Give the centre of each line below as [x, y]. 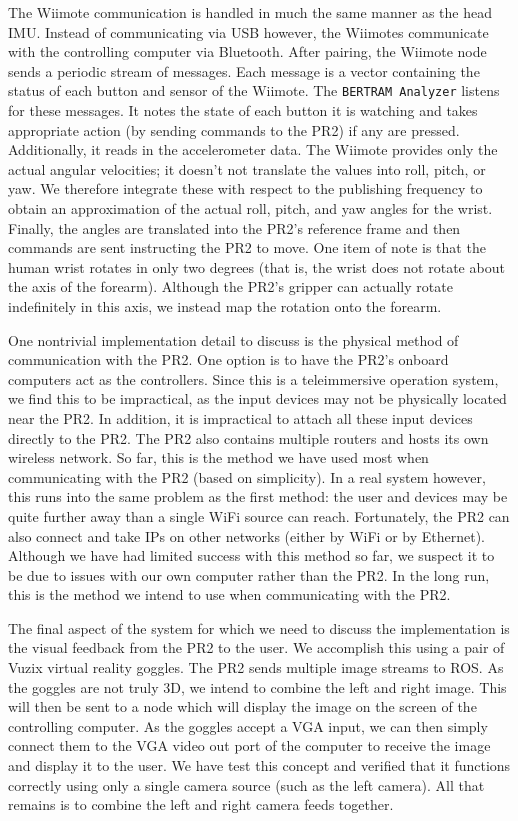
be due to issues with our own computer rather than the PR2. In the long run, [249, 574]
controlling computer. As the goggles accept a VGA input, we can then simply [248, 725]
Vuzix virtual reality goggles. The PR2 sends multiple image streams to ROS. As [256, 667]
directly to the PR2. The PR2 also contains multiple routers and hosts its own [248, 437]
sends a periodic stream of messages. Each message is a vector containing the [244, 70]
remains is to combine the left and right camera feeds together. [201, 804]
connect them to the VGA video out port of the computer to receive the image [249, 745]
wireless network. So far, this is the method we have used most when [218, 457]
